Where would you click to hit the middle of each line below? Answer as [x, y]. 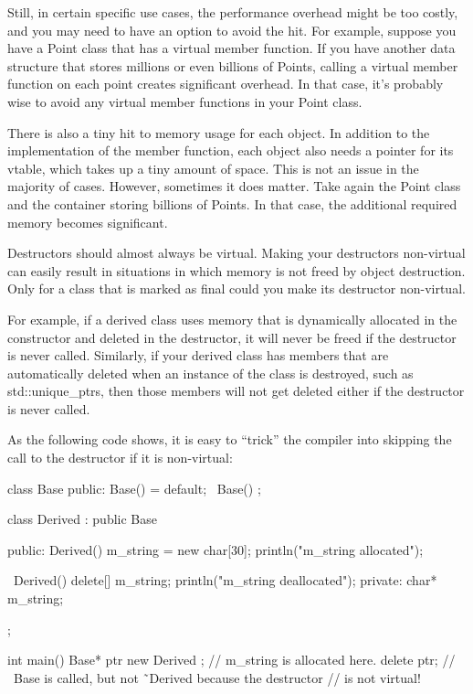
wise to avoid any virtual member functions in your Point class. [185, 101]
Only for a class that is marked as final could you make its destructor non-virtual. [236, 288]
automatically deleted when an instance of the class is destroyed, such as [210, 373]
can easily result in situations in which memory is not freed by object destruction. [236, 270]
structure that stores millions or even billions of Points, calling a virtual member [233, 65]
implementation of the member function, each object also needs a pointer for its [231, 150]
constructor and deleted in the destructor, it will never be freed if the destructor [232, 337]
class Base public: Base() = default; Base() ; [134, 488]
